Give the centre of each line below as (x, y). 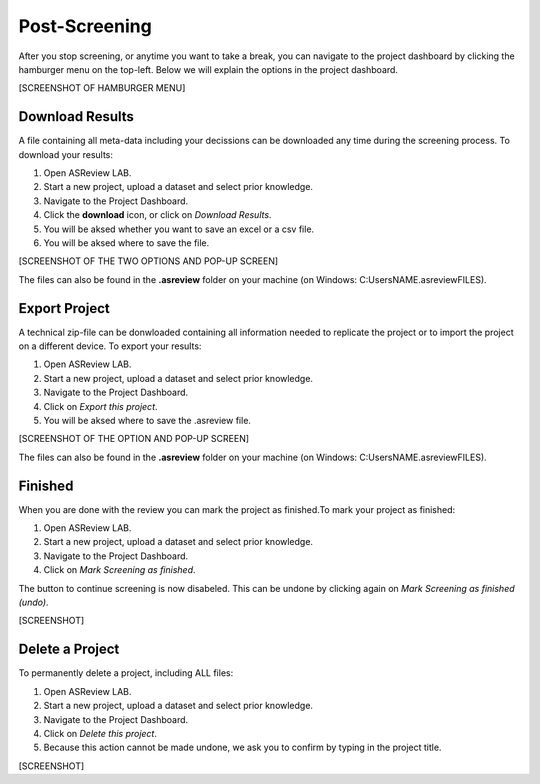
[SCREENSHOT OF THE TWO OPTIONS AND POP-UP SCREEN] (148, 261)
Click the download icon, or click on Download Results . (157, 215)
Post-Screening (85, 26)
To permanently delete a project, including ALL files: (126, 673)
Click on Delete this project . (100, 733)
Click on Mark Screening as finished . (119, 570)
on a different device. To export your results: (110, 346)
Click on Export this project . (101, 406)
